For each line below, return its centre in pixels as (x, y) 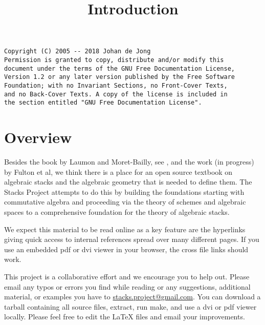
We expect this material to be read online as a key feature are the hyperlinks (125, 229)
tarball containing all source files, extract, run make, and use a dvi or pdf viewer (130, 306)
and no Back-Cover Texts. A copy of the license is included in (116, 94)
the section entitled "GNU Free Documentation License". (103, 103)
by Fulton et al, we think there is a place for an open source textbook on (118, 171)
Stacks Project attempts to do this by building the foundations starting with (124, 191)
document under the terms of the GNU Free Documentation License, (120, 68)
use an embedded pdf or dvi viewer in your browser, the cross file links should (126, 249)
